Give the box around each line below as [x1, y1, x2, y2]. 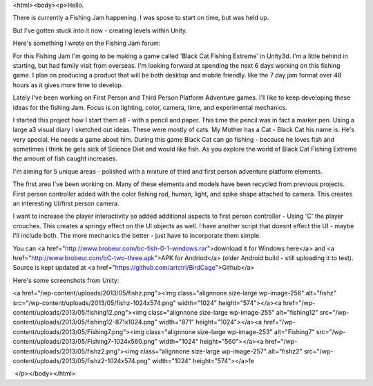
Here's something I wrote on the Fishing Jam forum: [12, 39, 161, 48]
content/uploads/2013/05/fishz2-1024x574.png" [12, 356, 151, 365]
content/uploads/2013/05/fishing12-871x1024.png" [12, 318, 158, 327]
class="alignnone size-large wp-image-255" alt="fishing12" [148, 308, 318, 316]
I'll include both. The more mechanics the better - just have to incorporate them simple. [12, 232, 262, 240]
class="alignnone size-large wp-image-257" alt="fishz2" [140, 347, 303, 356]
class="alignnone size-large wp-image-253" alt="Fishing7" [146, 327, 315, 336]
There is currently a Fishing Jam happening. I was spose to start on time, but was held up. [12, 14, 269, 22]
